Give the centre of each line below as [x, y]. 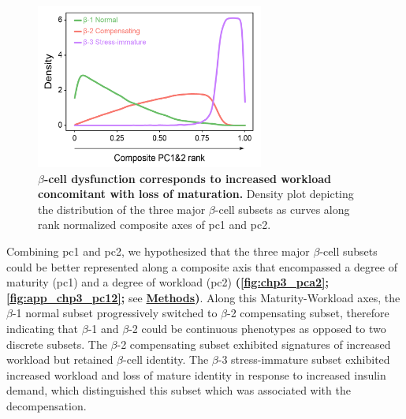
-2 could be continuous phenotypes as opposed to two [257, 328]
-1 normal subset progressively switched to [115, 313]
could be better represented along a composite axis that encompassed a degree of [202, 266]
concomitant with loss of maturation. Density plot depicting [196, 194]
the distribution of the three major [122, 209]
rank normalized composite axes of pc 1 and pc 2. [155, 224]
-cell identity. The [166, 359]
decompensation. [47, 405]
